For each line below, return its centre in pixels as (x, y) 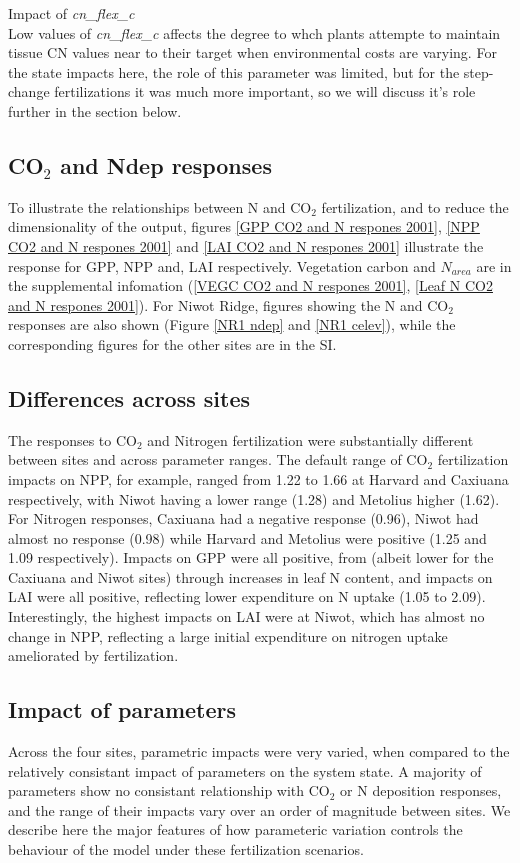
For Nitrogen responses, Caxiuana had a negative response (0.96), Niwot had (243, 518)
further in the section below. (95, 110)
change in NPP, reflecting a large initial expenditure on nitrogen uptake (228, 635)
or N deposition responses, (421, 790)
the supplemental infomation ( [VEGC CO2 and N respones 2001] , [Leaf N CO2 (250, 285)
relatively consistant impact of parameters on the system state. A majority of (245, 770)
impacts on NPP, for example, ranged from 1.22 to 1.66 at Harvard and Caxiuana (258, 478)
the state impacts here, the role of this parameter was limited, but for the (234, 71)
